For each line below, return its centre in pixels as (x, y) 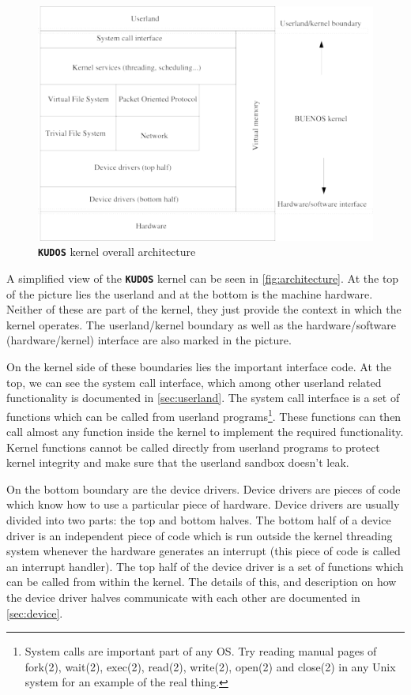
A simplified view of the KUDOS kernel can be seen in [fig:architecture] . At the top (203, 278)
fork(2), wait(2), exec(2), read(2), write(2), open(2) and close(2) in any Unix (210, 666)
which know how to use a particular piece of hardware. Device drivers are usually (203, 504)
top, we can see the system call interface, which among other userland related (194, 382)
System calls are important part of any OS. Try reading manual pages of (201, 651)
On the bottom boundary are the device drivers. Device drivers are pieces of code (204, 488)
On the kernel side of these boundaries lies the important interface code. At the (199, 367)
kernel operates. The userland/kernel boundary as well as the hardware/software (202, 324)
